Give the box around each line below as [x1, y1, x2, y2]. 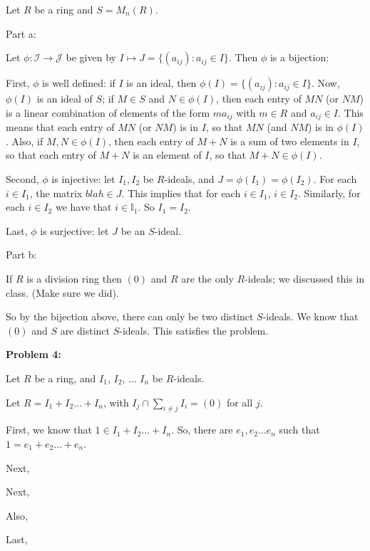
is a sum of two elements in [230, 133, 349, 148]
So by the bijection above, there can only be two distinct [6, 309, 254, 324]
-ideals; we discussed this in [245, 271, 365, 285]
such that [279, 422, 320, 437]
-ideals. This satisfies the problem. [119, 322, 269, 337]
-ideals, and [164, 172, 215, 187]
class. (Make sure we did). [6, 285, 119, 300]
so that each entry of [6, 147, 96, 162]
